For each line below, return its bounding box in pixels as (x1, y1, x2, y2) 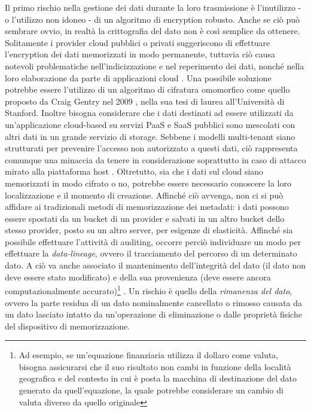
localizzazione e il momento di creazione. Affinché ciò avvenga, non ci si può (5, 188, 283, 201)
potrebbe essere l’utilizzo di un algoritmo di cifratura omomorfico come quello (5, 83, 290, 96)
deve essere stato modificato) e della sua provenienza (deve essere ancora (5, 270, 271, 283)
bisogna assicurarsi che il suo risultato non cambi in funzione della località (19, 360, 291, 373)
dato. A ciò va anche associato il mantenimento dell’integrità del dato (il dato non (5, 259, 306, 271)
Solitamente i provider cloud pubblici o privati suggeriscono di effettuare (5, 36, 270, 48)
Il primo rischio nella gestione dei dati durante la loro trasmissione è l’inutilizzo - (5, 1, 301, 13)
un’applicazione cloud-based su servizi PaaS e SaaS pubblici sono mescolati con (5, 118, 295, 130)
